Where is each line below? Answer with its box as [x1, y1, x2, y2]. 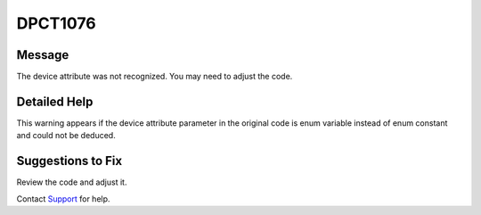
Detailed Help [16, 94, 94, 109]
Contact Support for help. [16, 193, 110, 204]
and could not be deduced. [16, 130, 116, 141]
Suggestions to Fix [16, 153, 123, 169]
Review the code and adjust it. [16, 177, 127, 187]
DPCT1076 [16, 13, 97, 33]
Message [16, 47, 69, 62]
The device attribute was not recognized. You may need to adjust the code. [16, 71, 293, 82]
